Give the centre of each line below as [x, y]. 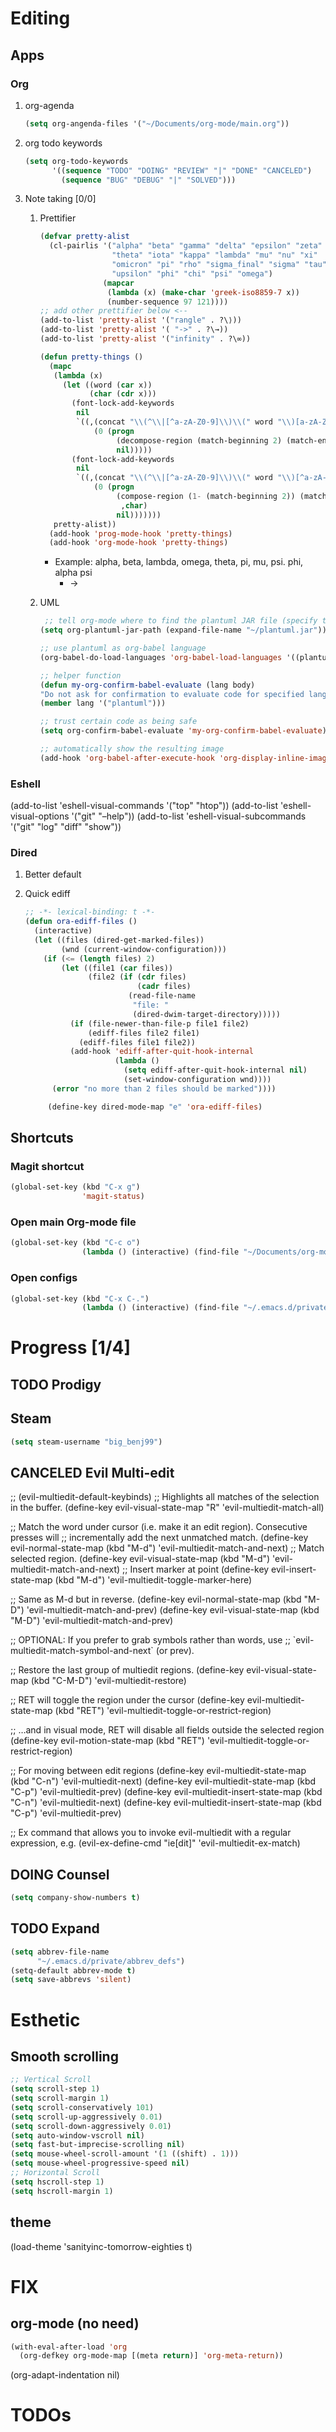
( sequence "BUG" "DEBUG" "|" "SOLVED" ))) [149, 180]
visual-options [40, 816]
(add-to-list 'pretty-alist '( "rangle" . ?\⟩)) [140, 320]
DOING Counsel [60, 1874]
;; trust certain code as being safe [118, 722]
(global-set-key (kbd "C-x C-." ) [80, 1298]
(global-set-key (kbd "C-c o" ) [75, 1243]
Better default [53, 874]
